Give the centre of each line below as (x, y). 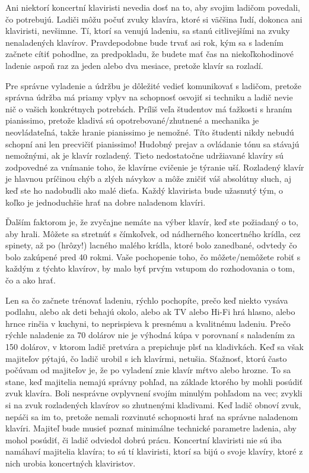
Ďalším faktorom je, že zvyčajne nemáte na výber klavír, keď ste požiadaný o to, (152, 222)
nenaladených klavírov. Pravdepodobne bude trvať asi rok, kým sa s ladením (144, 42)
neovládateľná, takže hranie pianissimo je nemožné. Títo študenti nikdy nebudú (150, 132)
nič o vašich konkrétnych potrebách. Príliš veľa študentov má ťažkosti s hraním (149, 108)
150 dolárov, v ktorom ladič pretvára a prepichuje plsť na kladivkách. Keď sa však (154, 347)
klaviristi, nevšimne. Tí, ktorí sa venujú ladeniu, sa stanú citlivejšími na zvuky (148, 31)
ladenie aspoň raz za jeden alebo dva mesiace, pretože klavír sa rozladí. (134, 65)
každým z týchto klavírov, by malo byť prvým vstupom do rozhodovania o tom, (150, 268)
